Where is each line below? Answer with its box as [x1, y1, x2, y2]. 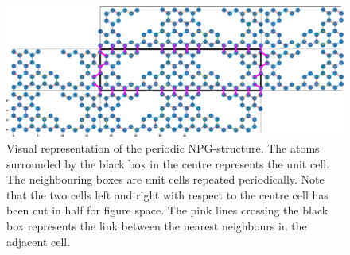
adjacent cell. [6, 233, 71, 249]
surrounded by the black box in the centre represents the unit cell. [6, 155, 330, 172]
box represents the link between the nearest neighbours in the [6, 217, 307, 234]
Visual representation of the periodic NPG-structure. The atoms [6, 139, 320, 156]
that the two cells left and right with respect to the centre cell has [6, 186, 329, 203]
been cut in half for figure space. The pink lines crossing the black [6, 202, 329, 218]
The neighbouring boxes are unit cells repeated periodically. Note [6, 171, 325, 187]
